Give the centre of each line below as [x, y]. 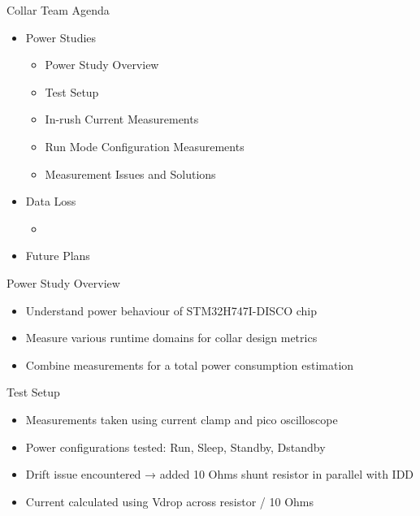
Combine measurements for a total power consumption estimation [190, 364]
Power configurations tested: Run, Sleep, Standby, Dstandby [175, 447]
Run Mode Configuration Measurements [145, 146]
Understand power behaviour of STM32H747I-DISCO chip [171, 310]
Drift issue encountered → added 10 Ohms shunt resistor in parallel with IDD [220, 474]
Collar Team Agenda [58, 10]
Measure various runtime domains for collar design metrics [171, 338]
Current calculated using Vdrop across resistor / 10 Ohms [169, 501]
